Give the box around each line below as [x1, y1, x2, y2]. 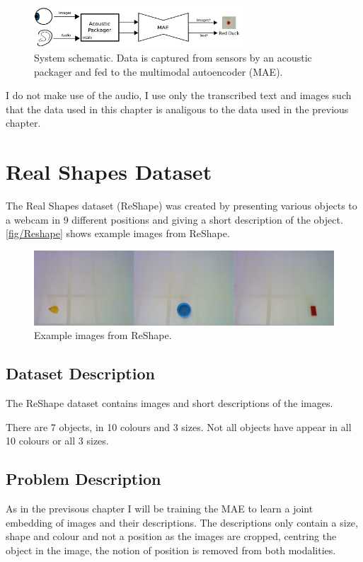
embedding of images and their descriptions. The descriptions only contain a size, [6, 515, 358, 529]
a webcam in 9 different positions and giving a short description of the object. [6, 212, 343, 226]
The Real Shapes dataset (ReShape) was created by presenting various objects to [6, 198, 357, 213]
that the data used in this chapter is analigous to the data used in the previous [6, 101, 349, 116]
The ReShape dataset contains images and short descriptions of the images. [6, 396, 333, 411]
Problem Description [6, 468, 161, 490]
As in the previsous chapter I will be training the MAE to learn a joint [6, 501, 313, 516]
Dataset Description [6, 362, 155, 384]
